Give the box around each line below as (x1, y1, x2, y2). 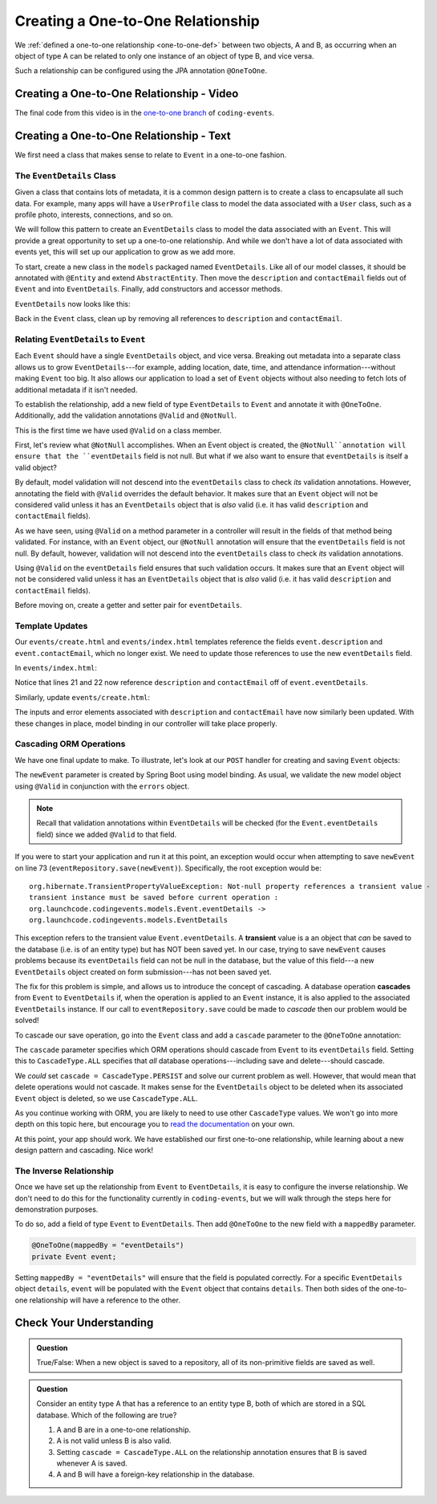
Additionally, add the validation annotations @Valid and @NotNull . (14, 410, 237, 421)
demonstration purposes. (14, 1204, 99, 1214)
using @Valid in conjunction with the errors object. (14, 781, 190, 791)
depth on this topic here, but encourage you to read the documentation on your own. (14, 1119, 295, 1129)
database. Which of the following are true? (36, 1410, 177, 1420)
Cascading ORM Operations (14, 739, 126, 750)
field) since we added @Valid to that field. (36, 829, 177, 839)
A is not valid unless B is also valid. (56, 1436, 172, 1445)
